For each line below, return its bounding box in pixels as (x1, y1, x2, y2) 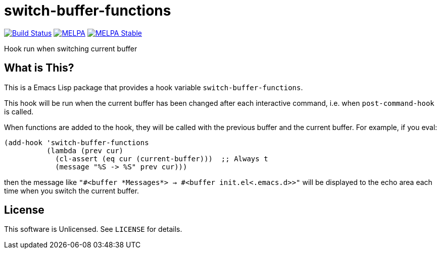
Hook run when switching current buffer (4, 44, 137, 53)
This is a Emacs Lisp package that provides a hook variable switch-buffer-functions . (4, 83, 303, 92)
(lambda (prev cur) (46, 146, 124, 155)
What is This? (4, 61, 74, 75)
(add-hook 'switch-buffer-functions (4, 138, 149, 147)
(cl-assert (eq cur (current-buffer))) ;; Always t (55, 154, 268, 163)
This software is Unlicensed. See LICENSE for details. (4, 225, 182, 234)
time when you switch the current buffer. (4, 186, 139, 195)
